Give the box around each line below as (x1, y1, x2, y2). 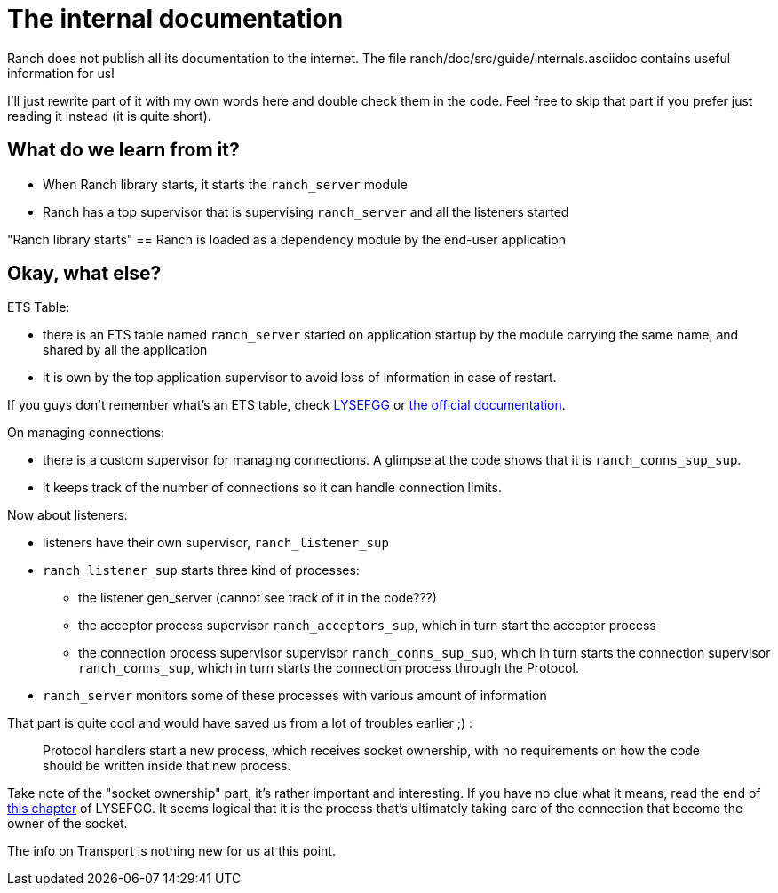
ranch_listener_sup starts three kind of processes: (43, 562, 360, 578)
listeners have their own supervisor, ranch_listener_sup (43, 535, 389, 551)
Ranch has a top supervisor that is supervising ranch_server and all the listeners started (43, 203, 569, 219)
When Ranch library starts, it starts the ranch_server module (43, 176, 408, 192)
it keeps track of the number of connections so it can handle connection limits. (43, 480, 502, 496)
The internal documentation (7, 4, 344, 34)
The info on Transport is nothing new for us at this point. (7, 843, 336, 859)
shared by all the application (43, 342, 208, 358)
